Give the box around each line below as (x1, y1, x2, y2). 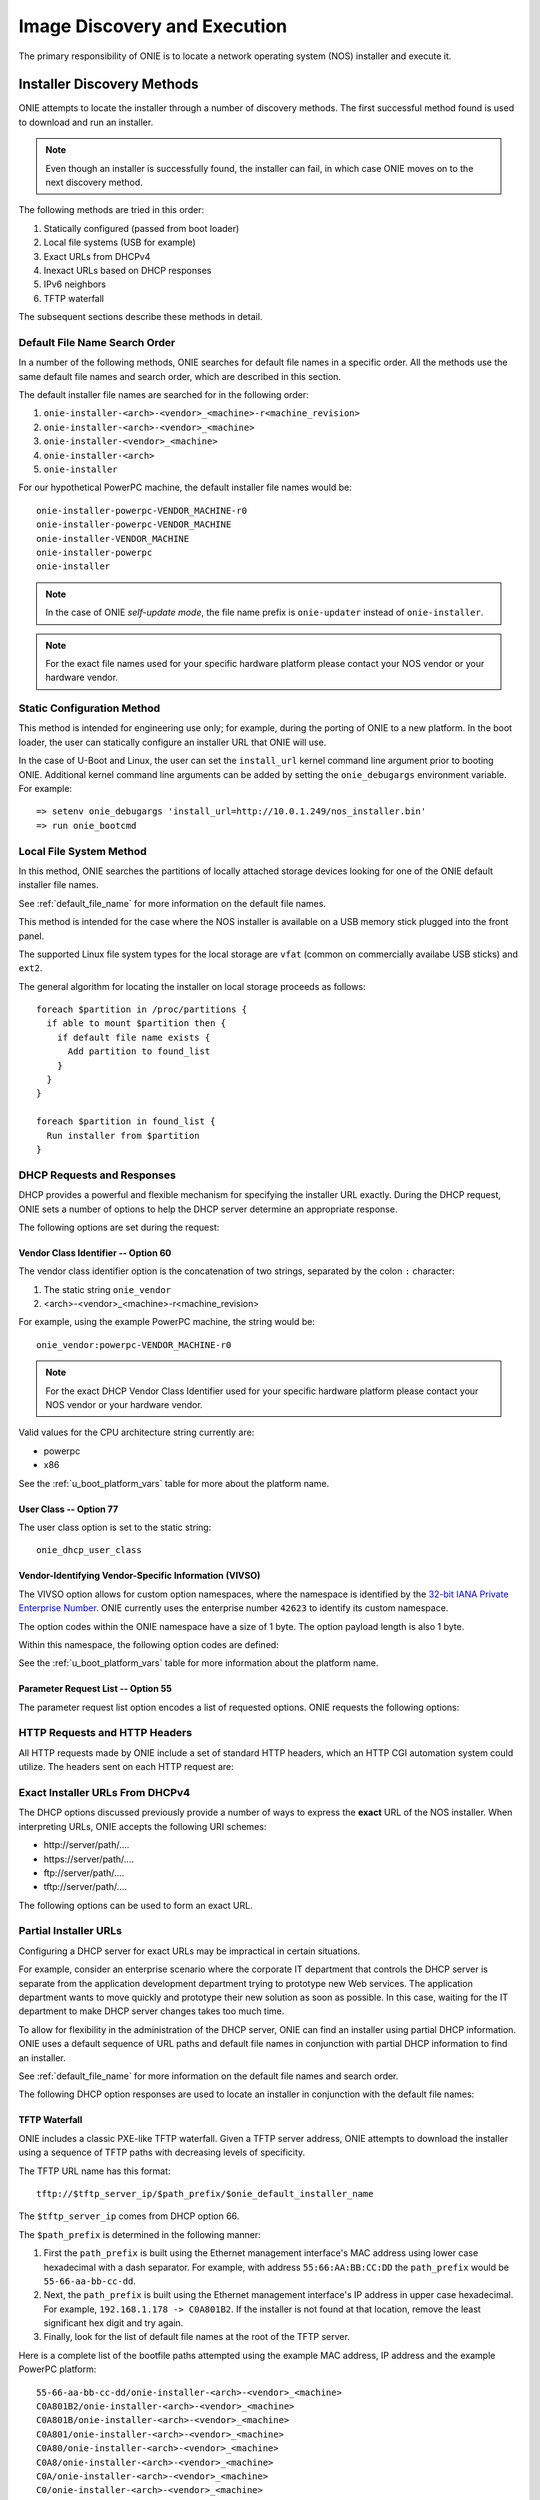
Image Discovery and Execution (18, 15, 288, 37)
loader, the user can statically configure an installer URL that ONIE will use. (18, 736, 327, 748)
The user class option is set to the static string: (18, 1521, 212, 1533)
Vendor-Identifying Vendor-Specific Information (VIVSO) (18, 1570, 261, 1582)
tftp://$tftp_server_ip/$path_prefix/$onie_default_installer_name (36, 2188, 374, 2199)
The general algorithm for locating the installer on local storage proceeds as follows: (18, 980, 366, 992)
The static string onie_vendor (43, 1283, 172, 1295)
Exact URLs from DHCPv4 (43, 250, 151, 262)
